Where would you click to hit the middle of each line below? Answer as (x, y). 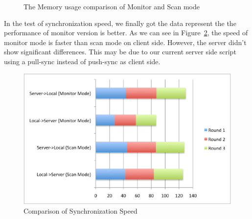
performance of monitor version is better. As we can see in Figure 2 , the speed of (126, 33)
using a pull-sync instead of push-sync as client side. (82, 61)
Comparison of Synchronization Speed (80, 211)
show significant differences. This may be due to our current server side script (120, 52)
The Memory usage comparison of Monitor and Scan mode (112, 6)
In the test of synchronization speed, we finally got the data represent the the (120, 23)
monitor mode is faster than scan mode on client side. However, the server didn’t (125, 42)
